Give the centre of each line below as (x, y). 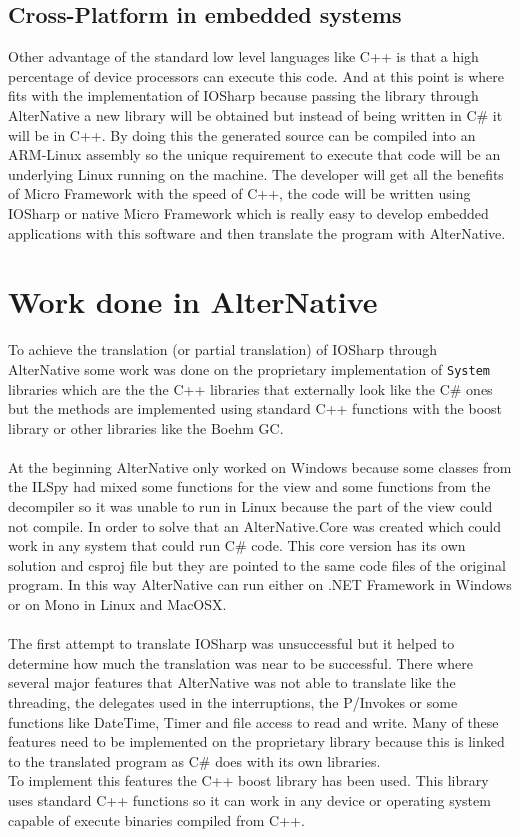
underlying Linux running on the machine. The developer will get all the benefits (256, 173)
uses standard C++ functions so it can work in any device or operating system (249, 799)
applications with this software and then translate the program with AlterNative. (257, 232)
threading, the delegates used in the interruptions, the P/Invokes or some (233, 702)
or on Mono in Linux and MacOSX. (117, 604)
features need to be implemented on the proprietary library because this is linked (256, 741)
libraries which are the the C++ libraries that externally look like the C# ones (250, 388)
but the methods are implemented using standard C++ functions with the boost (255, 408)
